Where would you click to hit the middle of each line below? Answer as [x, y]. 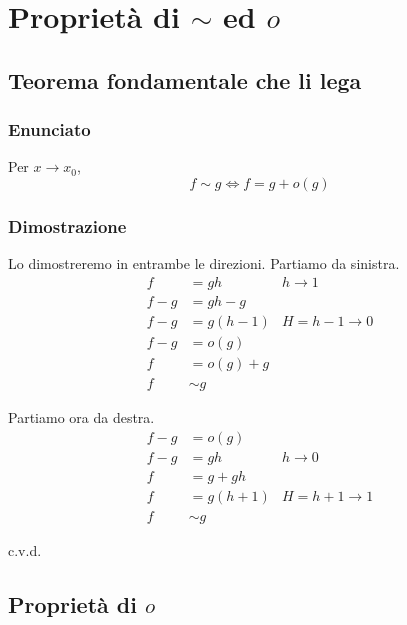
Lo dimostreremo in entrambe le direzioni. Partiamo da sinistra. [204, 263]
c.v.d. [25, 549]
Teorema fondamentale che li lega [185, 79]
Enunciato [49, 129]
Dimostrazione [67, 225]
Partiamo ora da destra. [81, 416]
